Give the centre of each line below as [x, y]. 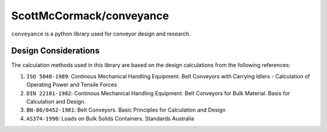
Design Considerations [55, 51]
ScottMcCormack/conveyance [90, 16]
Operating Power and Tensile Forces [72, 85]
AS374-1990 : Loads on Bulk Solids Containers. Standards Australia [110, 118]
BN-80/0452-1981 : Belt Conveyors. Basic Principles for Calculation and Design [126, 110]
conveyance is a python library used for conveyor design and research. [101, 34]
